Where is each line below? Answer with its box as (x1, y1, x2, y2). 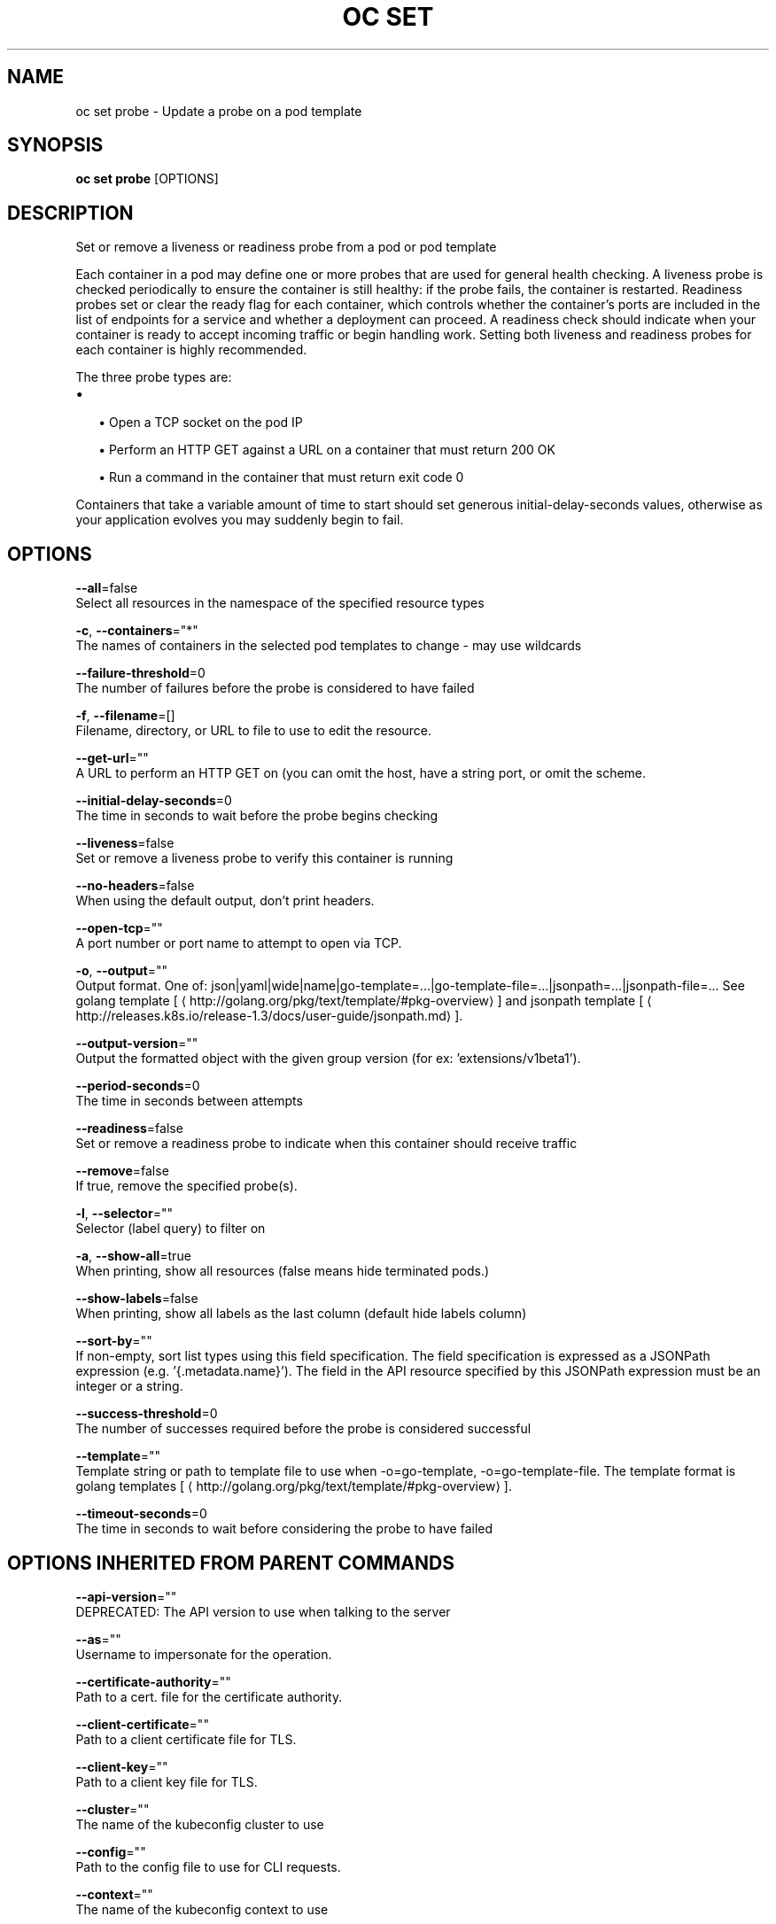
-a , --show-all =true (75, 1248, 191, 1264)
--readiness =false (75, 1121, 183, 1137)
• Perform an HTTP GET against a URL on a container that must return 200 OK (98, 442, 555, 458)
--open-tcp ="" (75, 920, 163, 936)
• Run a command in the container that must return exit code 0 (98, 469, 464, 485)
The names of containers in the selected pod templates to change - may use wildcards (75, 638, 582, 654)
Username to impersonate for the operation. (75, 1646, 332, 1662)
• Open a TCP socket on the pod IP (98, 415, 303, 431)
